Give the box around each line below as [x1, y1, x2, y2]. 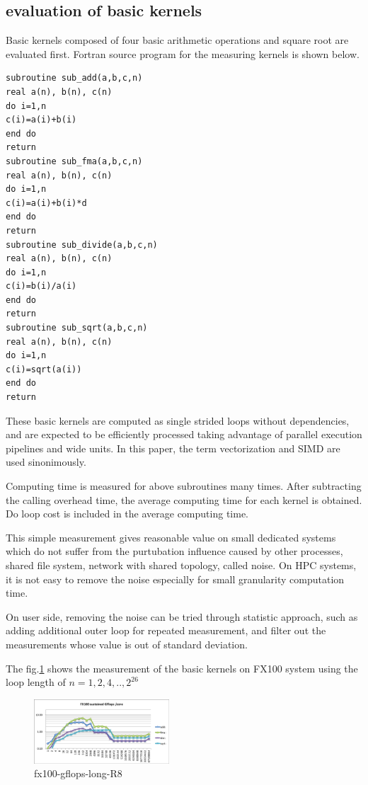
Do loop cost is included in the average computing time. [6, 506, 248, 521]
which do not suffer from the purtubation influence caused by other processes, [6, 544, 343, 558]
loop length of [6, 675, 66, 689]
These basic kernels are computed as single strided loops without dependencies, [6, 413, 350, 428]
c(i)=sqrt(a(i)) [6, 364, 82, 374]
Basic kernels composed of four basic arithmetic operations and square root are [6, 33, 349, 47]
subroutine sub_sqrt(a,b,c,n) [6, 323, 148, 333]
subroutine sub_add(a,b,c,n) [6, 73, 143, 84]
